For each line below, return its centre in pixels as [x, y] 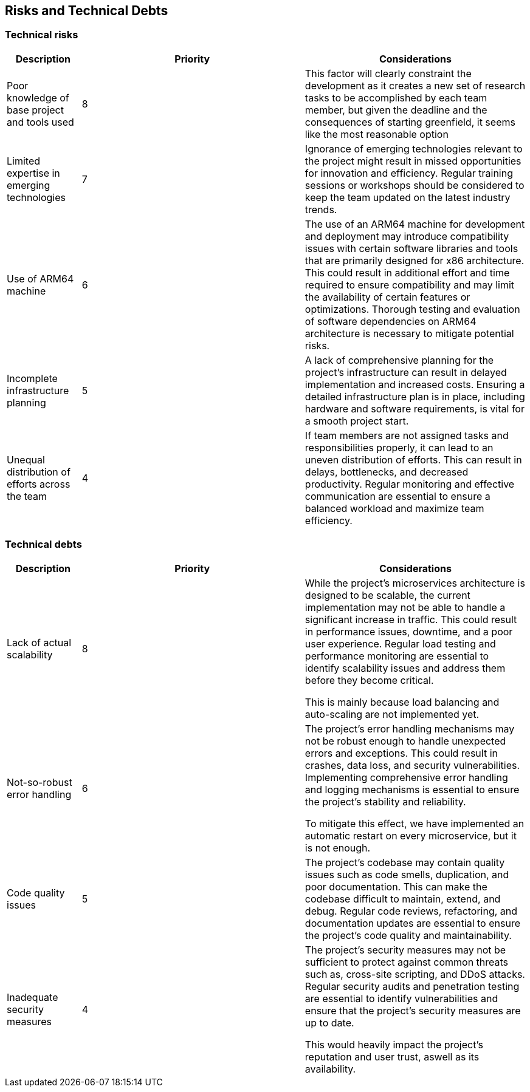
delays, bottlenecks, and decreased [387, 472]
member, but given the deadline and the [396, 110]
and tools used [40, 122]
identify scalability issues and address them [405, 668]
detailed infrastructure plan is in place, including [415, 396]
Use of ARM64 [40, 278]
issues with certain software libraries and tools [411, 248]
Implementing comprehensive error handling [406, 777]
